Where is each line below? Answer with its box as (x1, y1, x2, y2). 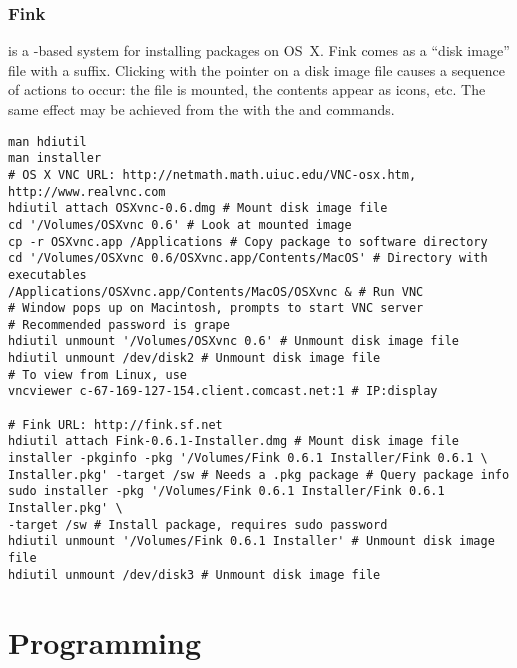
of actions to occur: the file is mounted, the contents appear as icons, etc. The (8, 79, 486, 100)
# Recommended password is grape (8, 317, 230, 332)
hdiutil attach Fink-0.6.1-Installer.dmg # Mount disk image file (8, 434, 460, 449)
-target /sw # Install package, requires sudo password (8, 517, 388, 532)
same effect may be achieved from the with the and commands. (8, 99, 395, 119)
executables (8, 267, 87, 282)
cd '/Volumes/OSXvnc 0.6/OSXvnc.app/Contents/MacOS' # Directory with (8, 251, 488, 266)
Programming (8, 621, 201, 662)
